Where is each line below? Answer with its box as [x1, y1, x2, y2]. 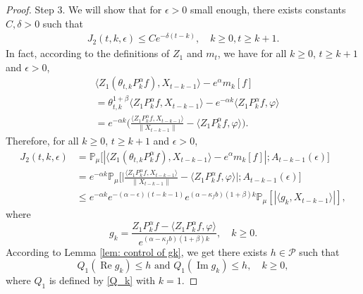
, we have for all [217, 46, 287, 61]
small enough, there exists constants [190, 2, 346, 16]
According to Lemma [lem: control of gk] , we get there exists [6, 244, 268, 259]
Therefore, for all [6, 133, 79, 147]
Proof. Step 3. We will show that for [6, 2, 162, 16]
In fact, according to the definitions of [6, 46, 170, 61]
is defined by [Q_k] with [49, 273, 156, 288]
